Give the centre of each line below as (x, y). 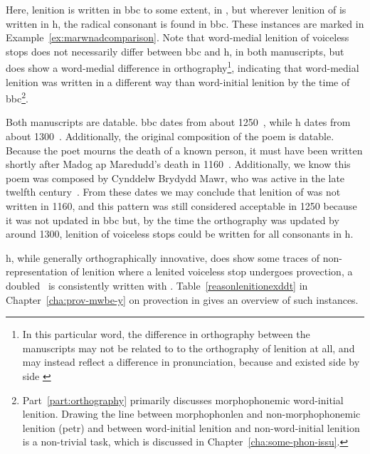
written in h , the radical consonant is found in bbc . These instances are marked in (185, 23)
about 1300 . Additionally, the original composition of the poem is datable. (170, 136)
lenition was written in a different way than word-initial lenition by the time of (178, 81)
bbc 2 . (17, 97)
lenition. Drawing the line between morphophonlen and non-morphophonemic (191, 414)
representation (37, 271)
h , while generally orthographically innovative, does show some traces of (163, 257)
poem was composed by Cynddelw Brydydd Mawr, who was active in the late (175, 178)
